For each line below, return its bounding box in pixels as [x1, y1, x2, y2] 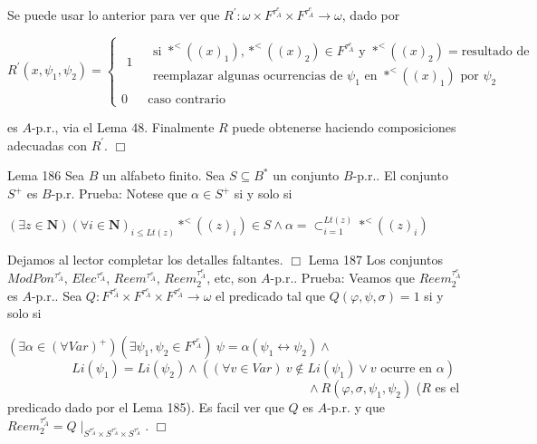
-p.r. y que [327, 398, 385, 417]
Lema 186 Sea [7, 166, 84, 185]
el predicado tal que [216, 285, 326, 304]
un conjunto [273, 166, 340, 185]
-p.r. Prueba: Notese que [51, 184, 187, 203]
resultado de [461, 44, 530, 58]
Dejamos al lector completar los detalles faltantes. [7, 250, 283, 269]
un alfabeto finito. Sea [101, 166, 225, 185]
